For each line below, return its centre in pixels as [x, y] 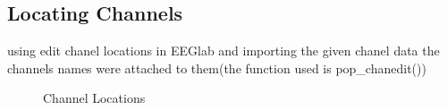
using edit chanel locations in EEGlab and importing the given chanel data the [223, 51]
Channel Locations [94, 98]
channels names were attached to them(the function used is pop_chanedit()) [217, 68]
